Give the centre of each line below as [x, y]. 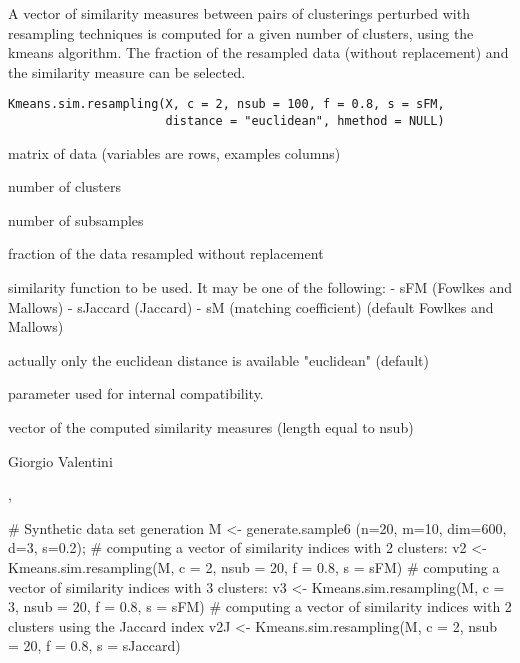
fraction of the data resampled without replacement [166, 253]
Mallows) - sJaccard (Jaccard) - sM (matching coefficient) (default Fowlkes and [251, 306]
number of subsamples [76, 219]
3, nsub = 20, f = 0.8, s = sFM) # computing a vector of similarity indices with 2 [260, 606]
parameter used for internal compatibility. [136, 393]
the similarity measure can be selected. [127, 71]
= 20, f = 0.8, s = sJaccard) [94, 645]
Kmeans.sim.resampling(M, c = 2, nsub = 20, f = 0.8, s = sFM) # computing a [254, 567]
